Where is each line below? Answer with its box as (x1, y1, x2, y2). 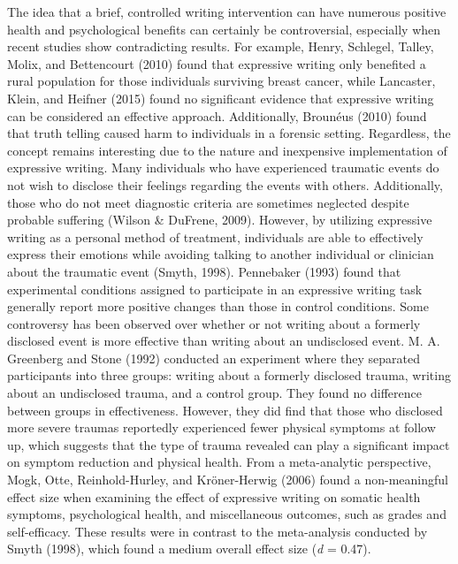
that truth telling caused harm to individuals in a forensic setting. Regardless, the (7, 124, 451, 142)
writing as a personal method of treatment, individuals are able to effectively (7, 227, 424, 246)
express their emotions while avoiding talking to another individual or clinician (7, 245, 434, 263)
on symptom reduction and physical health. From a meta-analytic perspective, (7, 453, 431, 471)
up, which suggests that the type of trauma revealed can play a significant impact (7, 435, 450, 453)
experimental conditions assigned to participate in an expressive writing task (7, 279, 423, 298)
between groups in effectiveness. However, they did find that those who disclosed (7, 400, 443, 419)
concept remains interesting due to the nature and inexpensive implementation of (7, 141, 447, 159)
